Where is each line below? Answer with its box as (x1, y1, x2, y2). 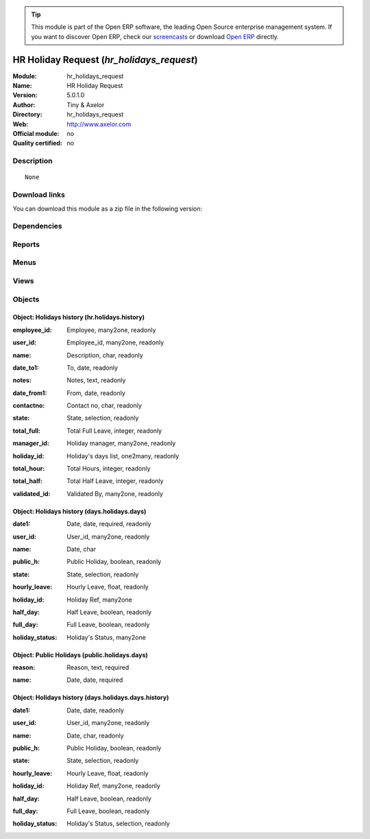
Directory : (12, 110, 42, 119)
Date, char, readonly (66, 731, 124, 740)
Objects (12, 294, 40, 304)
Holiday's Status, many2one (66, 633, 147, 641)
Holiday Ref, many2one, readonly (66, 782, 161, 790)
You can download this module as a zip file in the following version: (12, 204, 203, 213)
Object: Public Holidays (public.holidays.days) (12, 650, 148, 659)
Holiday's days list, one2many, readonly (66, 451, 180, 460)
